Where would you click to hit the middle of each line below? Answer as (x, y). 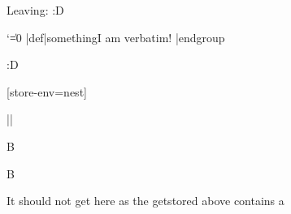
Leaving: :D (35, 10)
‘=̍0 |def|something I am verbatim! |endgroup (116, 37)
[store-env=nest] (47, 91)
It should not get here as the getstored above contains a (145, 201)
